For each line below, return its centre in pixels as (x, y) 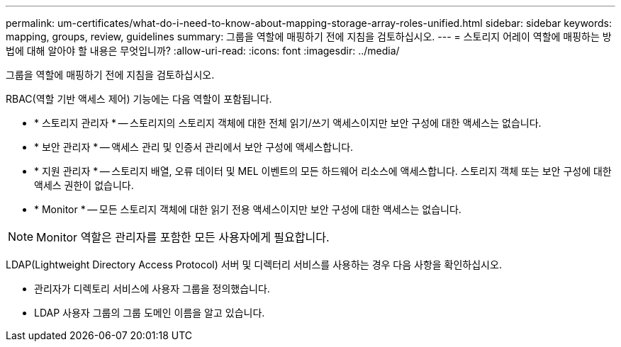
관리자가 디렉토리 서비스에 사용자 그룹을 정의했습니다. (152, 289)
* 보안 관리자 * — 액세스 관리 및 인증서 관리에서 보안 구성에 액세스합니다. (194, 147)
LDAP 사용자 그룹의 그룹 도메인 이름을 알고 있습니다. (150, 313)
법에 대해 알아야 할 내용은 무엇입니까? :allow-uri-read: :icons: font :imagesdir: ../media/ (203, 51)
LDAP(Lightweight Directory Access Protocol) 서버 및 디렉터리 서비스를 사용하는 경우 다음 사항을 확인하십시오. (254, 264)
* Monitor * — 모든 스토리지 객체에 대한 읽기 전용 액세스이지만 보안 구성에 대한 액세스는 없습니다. (248, 209)
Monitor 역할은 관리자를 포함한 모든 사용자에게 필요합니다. (183, 237)
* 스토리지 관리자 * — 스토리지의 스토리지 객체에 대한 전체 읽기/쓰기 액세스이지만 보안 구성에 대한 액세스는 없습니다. (288, 123)
